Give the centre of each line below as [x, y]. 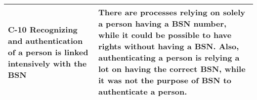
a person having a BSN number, [163, 23]
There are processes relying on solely [172, 12]
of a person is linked [48, 52]
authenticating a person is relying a [169, 57]
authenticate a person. [143, 91]
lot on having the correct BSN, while [172, 69]
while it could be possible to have [165, 35]
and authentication [45, 40]
